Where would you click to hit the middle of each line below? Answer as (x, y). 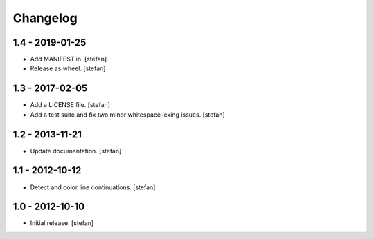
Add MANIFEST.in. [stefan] (69, 59)
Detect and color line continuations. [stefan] (93, 187)
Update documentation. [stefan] (76, 151)
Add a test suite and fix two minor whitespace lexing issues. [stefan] (127, 115)
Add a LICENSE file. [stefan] (70, 105)
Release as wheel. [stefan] (68, 68)
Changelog (45, 18)
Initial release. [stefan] (62, 223)
